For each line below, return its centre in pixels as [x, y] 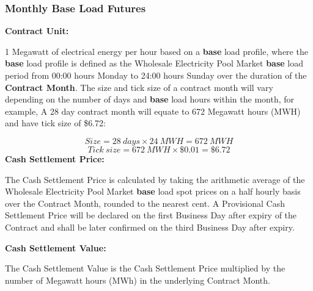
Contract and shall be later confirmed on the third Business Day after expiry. [150, 227]
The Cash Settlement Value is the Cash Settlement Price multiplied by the [145, 268]
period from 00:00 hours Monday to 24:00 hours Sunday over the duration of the [156, 75]
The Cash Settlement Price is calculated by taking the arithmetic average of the [155, 179]
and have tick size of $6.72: [55, 123]
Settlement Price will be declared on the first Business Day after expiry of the [151, 215]
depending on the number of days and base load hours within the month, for [150, 99]
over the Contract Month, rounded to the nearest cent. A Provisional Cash [145, 203]
